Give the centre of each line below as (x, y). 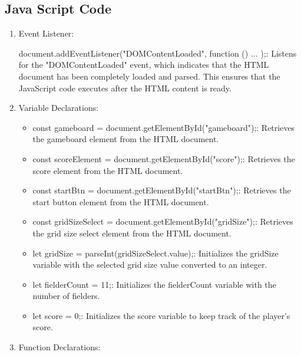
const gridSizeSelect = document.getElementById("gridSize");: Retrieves (163, 221)
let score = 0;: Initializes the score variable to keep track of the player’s (161, 315)
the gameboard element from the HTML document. (126, 139)
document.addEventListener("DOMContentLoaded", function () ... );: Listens (158, 53)
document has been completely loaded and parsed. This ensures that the (149, 76)
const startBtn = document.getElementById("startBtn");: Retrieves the (162, 190)
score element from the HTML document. (108, 170)
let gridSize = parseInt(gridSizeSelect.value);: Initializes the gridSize (156, 253)
